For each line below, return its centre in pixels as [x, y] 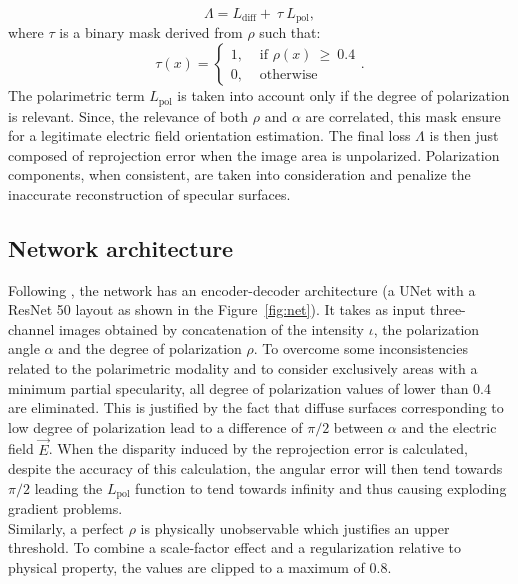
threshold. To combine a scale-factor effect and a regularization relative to [234, 547]
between [358, 426]
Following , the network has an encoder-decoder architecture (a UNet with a [242, 289]
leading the [68, 487]
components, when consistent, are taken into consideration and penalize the [239, 174]
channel [31, 328]
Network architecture [121, 247]
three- [447, 309]
